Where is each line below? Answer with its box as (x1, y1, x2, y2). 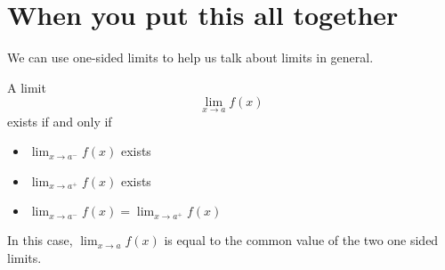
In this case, (7, 231, 73, 250)
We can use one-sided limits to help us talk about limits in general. (7, 48, 374, 67)
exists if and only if (7, 111, 112, 130)
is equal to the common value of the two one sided (164, 231, 439, 250)
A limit (7, 78, 46, 96)
